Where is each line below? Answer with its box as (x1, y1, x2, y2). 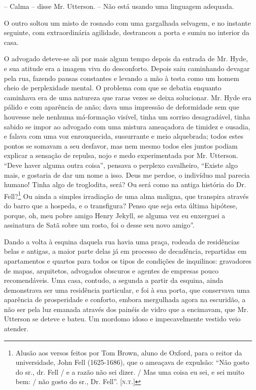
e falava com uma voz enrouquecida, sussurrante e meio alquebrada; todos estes (4, 131, 244, 141)
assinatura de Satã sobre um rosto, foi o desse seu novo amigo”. (4, 220, 195, 230)
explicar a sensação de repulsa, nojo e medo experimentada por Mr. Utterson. (4, 150, 238, 160)
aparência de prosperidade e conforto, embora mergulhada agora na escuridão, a (4, 294, 246, 305)
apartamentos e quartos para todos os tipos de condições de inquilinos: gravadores (4, 255, 252, 266)
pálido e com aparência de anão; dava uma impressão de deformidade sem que (4, 102, 239, 112)
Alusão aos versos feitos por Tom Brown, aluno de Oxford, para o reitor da (15, 347, 242, 357)
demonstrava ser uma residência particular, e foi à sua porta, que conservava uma (4, 284, 250, 295)
